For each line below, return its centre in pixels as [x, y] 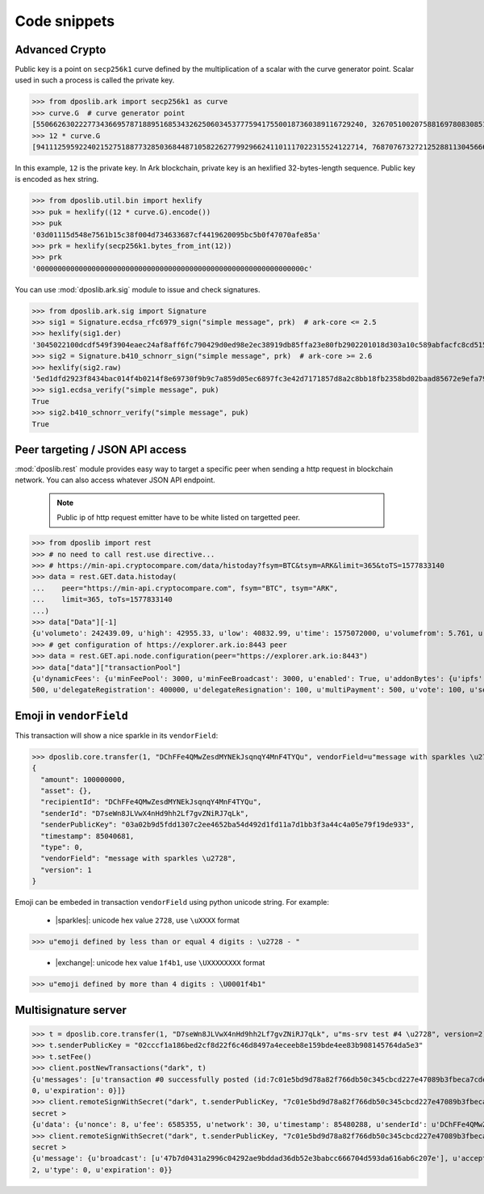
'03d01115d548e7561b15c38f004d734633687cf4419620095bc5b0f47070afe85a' [177, 235]
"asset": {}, [66, 790]
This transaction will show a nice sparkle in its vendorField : [117, 735]
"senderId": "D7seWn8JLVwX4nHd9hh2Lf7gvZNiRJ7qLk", [145, 813]
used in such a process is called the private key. [95, 80]
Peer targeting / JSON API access [101, 450]
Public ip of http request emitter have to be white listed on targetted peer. [179, 518]
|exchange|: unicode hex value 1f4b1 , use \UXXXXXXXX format [160, 963]
